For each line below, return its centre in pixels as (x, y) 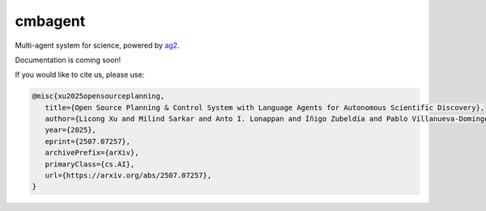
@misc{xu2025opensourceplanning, (98, 96)
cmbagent (50, 21)
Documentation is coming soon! (68, 60)
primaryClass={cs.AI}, (90, 164)
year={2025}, (71, 130)
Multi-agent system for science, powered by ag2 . (97, 45)
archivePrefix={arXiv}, (92, 153)
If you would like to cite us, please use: (80, 75)
